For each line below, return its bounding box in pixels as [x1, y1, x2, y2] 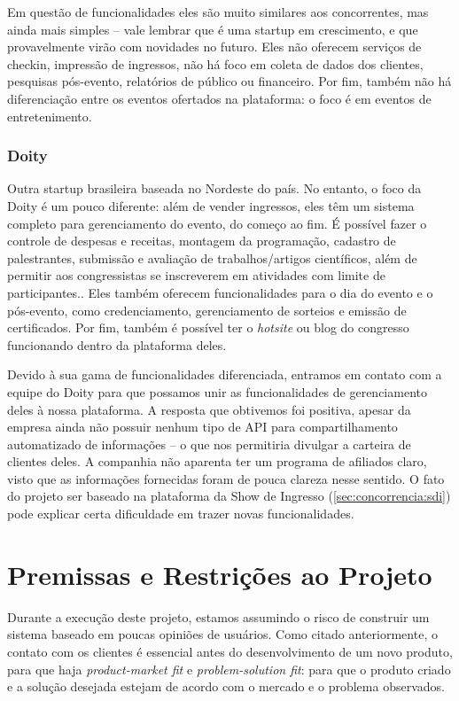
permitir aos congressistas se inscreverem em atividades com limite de [7, 266, 385, 284]
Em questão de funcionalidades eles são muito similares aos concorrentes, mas [7, 3, 429, 20]
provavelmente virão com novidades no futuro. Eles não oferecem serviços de [7, 37, 422, 56]
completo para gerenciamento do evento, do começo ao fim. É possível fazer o [7, 214, 427, 232]
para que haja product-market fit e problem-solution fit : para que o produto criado [7, 659, 451, 678]
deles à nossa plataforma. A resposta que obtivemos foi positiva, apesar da [7, 400, 411, 418]
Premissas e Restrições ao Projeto [7, 556, 432, 592]
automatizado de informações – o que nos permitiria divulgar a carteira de [7, 434, 411, 453]
